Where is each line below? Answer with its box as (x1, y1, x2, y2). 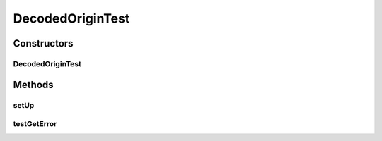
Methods (13, 78, 54, 91)
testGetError (13, 119, 57, 129)
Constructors (13, 37, 74, 49)
